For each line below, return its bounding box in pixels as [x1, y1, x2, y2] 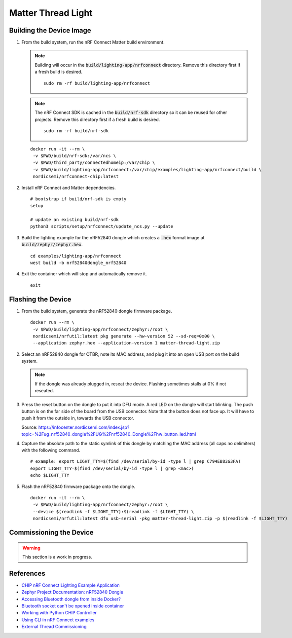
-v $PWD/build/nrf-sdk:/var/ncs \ [33, 153, 116, 158]
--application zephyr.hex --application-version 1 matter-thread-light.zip [33, 340, 220, 346]
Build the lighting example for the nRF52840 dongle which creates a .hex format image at [21, 234, 205, 240]
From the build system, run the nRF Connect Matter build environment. [21, 39, 165, 45]
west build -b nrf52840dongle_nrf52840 [30, 260, 127, 266]
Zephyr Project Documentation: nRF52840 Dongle [21, 589, 123, 595]
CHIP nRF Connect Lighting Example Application [21, 582, 120, 588]
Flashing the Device [9, 295, 72, 303]
